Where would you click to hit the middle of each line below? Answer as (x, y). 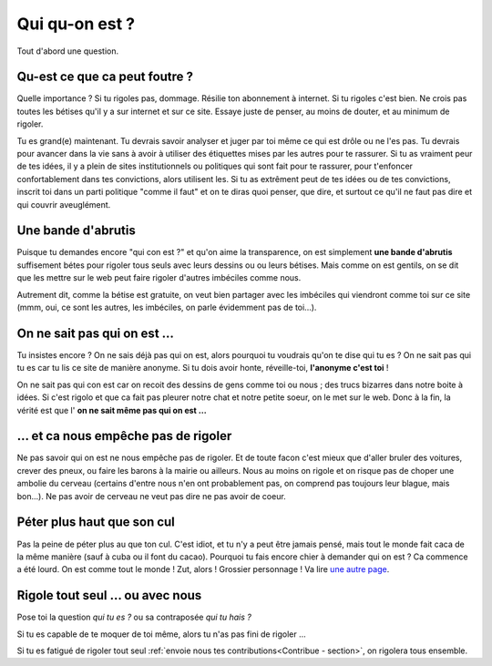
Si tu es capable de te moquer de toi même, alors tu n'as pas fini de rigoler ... (162, 634)
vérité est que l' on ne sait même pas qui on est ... (112, 410)
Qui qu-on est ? (76, 24)
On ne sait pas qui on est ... (96, 333)
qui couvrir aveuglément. (64, 204)
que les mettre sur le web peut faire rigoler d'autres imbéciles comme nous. (159, 278)
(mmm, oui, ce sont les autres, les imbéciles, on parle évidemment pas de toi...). (167, 307)
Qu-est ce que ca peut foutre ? (105, 77)
